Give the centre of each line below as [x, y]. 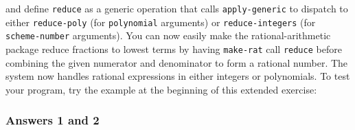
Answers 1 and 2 [53, 120]
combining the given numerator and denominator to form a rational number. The [177, 62]
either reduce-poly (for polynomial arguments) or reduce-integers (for [161, 22]
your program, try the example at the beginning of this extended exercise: [161, 89]
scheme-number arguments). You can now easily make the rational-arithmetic [168, 35]
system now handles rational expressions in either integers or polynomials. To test [178, 76]
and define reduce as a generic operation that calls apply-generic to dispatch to [177, 8]
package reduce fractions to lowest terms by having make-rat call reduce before [174, 48]
